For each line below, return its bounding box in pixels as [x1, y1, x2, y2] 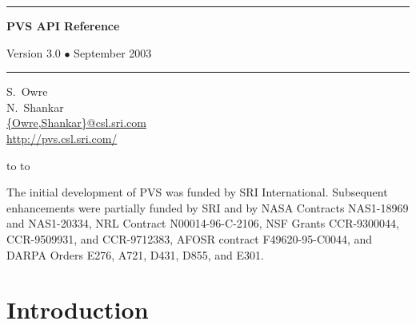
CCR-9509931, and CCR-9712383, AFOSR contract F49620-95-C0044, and [6, 230, 373, 247]
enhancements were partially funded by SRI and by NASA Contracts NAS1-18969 [6, 199, 409, 216]
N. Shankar [6, 98, 64, 115]
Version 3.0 [6, 44, 61, 61]
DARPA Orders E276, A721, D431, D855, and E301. [6, 246, 264, 263]
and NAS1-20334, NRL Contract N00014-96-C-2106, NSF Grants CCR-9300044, [6, 215, 400, 232]
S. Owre [6, 83, 48, 100]
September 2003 [74, 44, 152, 61]
